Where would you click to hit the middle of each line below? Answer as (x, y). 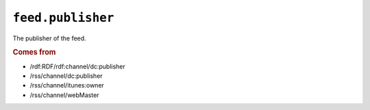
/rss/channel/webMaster (64, 95)
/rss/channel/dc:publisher (66, 76)
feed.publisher (63, 18)
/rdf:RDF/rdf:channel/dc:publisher (78, 66)
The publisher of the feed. (49, 38)
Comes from (34, 53)
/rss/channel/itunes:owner (67, 85)
